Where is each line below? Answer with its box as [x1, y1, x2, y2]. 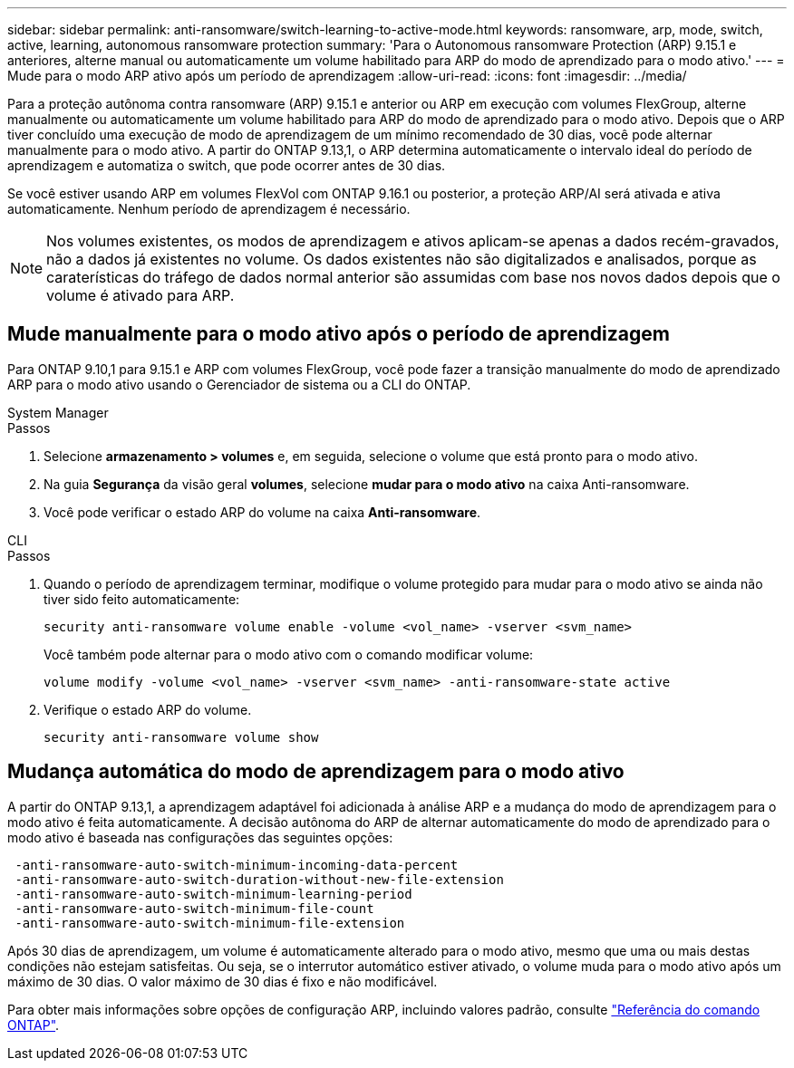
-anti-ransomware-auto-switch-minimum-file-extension [15, 915, 405, 930]
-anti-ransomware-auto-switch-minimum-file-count [15, 900, 374, 916]
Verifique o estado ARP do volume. [44, 701, 252, 717]
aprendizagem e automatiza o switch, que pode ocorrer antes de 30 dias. [7, 158, 446, 173]
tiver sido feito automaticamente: [44, 591, 240, 607]
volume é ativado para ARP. [46, 286, 235, 304]
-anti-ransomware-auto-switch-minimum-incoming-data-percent [15, 857, 459, 872]
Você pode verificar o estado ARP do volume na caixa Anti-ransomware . [44, 504, 481, 520]
